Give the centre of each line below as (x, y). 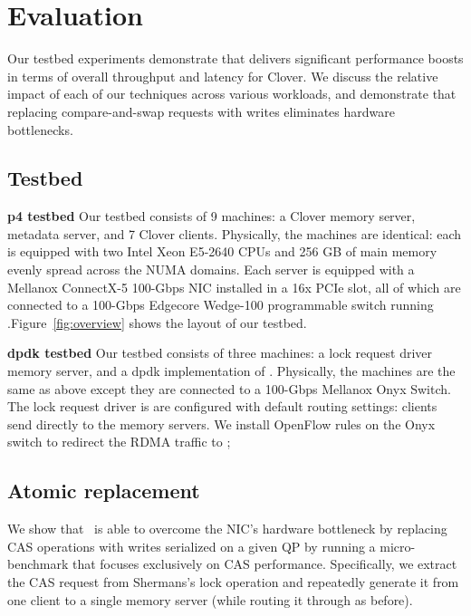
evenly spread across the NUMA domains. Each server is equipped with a (211, 269)
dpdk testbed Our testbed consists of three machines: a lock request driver (220, 353)
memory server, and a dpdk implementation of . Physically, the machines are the (231, 371)
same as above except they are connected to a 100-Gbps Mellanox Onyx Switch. (229, 388)
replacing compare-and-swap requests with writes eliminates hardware (201, 111)
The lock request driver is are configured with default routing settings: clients (222, 406)
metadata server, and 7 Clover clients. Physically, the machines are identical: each (235, 233)
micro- (398, 546)
